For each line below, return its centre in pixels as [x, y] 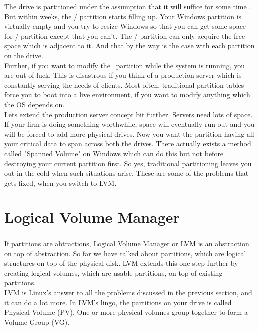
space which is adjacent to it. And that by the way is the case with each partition [129, 46]
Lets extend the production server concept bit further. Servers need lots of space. [128, 114]
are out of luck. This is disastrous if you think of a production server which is [123, 75]
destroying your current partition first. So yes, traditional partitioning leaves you [128, 163]
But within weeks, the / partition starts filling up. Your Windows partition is [123, 16]
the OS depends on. [34, 104]
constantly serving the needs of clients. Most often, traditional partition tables [124, 85]
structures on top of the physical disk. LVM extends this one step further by [121, 263]
